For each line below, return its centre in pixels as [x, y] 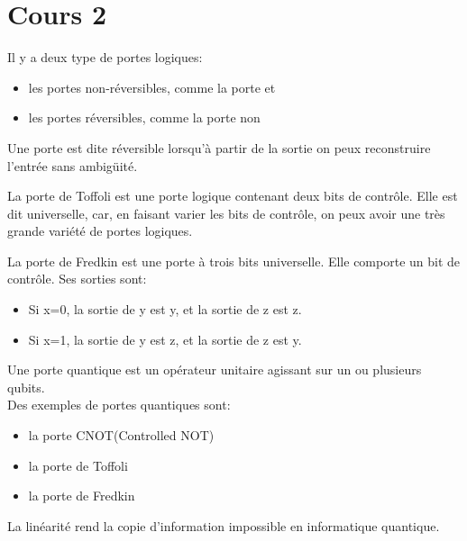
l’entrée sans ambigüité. [73, 165]
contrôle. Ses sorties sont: [77, 279]
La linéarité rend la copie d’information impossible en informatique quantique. [224, 525]
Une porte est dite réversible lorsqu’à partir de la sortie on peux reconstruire [219, 147]
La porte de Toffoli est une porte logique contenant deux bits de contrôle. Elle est [233, 196]
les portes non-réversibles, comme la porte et [152, 87]
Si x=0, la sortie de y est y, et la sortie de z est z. [165, 309]
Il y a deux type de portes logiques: [105, 57]
